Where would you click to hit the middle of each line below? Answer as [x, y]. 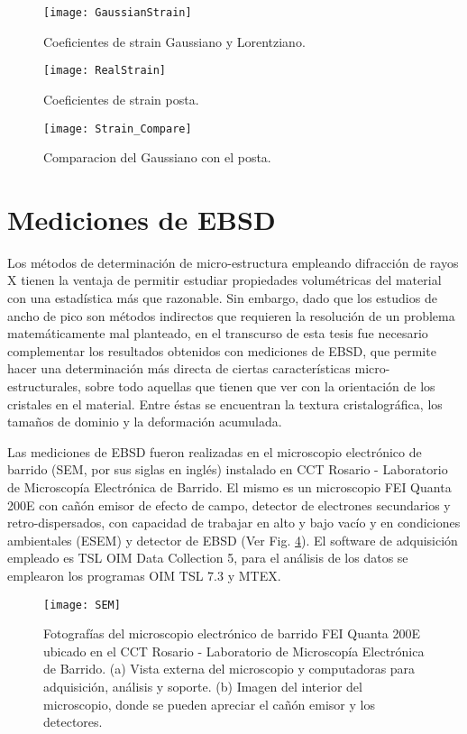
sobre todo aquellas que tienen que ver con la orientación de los [260, 386]
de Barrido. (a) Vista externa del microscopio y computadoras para [229, 669]
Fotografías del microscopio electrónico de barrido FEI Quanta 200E [232, 633]
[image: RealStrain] [105, 71]
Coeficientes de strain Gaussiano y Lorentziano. [174, 41]
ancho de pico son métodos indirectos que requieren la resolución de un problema [231, 315]
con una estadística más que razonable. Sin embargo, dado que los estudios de [222, 298]
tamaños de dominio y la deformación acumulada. [145, 422]
